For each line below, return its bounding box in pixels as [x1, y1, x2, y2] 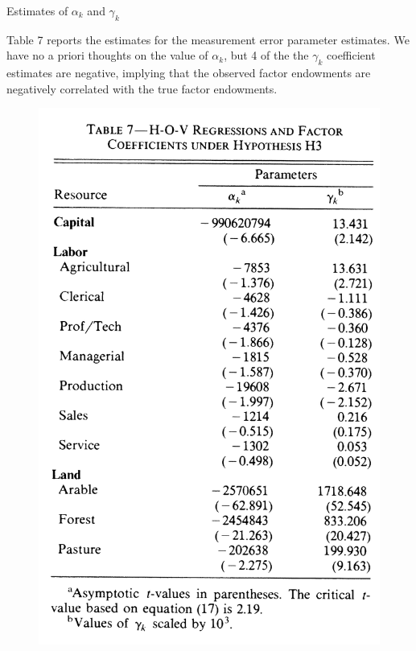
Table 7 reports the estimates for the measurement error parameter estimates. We [6, 31, 410, 47]
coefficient [327, 47, 376, 64]
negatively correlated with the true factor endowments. [6, 80, 278, 97]
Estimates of [6, 2, 68, 19]
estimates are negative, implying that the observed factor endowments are [6, 64, 371, 81]
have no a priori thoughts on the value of [6, 47, 208, 64]
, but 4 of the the [224, 47, 309, 64]
